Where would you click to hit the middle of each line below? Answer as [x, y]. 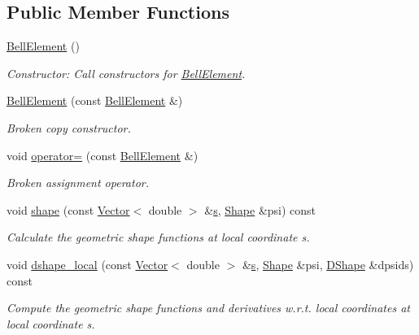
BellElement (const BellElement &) [95, 100]
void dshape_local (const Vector [87, 264]
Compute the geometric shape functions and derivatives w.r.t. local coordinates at [208, 308]
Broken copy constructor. [69, 127]
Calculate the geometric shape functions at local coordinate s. [158, 237]
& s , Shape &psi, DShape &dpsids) [328, 264]
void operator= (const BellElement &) [103, 155]
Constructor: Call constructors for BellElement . [126, 73]
